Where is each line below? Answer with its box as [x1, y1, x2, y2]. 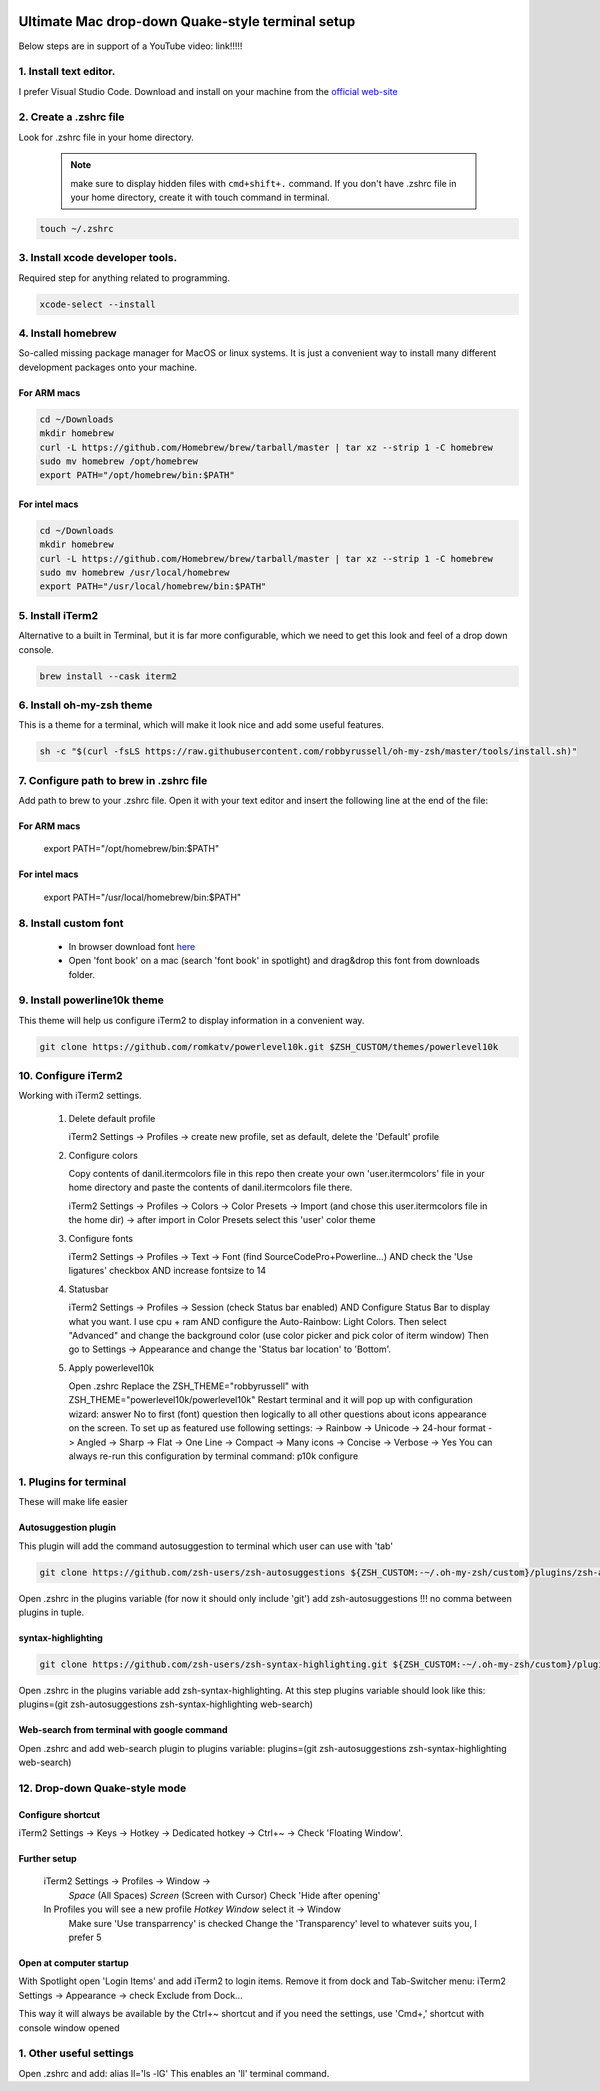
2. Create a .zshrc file [18, 110, 125, 124]
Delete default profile [68, 1112, 156, 1124]
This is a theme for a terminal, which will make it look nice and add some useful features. [18, 719, 385, 731]
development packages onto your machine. [18, 361, 198, 373]
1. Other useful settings [18, 2046, 134, 2060]
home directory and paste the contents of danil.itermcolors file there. [68, 1181, 353, 1194]
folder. [68, 968, 95, 980]
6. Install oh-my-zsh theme [18, 698, 153, 712]
